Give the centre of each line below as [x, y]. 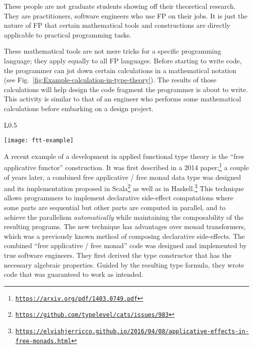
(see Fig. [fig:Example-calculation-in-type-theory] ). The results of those [110, 80]
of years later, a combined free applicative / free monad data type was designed [123, 177]
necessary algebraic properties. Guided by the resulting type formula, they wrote [124, 264]
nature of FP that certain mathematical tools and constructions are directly [117, 25]
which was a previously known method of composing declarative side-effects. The [125, 236]
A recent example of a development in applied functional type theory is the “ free [124, 156]
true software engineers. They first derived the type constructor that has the [118, 255]
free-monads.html [43, 341]
